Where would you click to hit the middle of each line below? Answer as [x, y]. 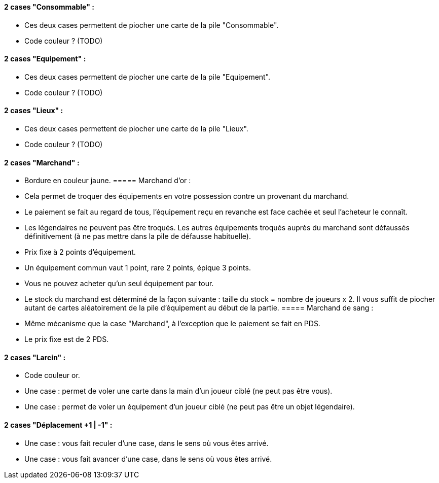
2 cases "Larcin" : [35, 357]
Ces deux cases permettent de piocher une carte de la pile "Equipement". [148, 77]
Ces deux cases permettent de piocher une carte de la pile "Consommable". [152, 25]
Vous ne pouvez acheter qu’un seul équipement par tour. [119, 284]
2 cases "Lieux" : [34, 111]
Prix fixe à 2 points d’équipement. [80, 252]
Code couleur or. [52, 375]
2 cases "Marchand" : [42, 162]
